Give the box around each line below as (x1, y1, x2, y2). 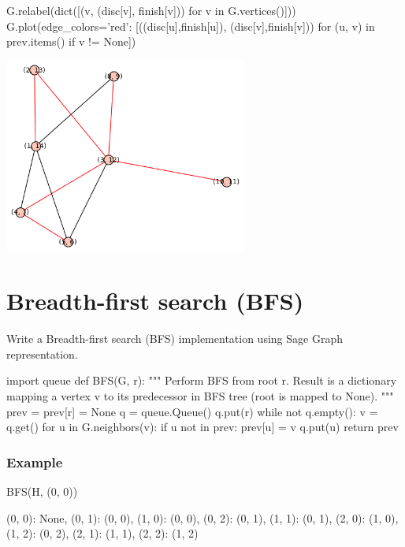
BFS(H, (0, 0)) (6, 483, 78, 500)
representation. (6, 345, 78, 362)
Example (6, 452, 63, 471)
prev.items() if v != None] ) (6, 33, 136, 50)
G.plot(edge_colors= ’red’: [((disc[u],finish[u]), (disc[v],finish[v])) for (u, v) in (6, 17, 375, 34)
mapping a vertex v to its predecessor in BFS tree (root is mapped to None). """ (6, 388, 394, 404)
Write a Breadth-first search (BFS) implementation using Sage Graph (6, 330, 343, 347)
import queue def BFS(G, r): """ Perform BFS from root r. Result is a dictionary (6, 372, 397, 389)
